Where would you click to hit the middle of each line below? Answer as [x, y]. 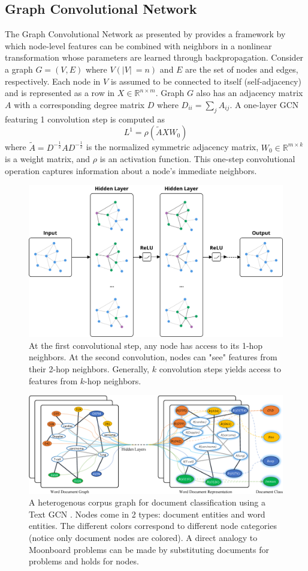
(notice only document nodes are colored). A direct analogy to [143, 538]
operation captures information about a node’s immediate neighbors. [131, 170]
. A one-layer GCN [264, 104]
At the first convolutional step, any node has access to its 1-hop [146, 345]
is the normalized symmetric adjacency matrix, [172, 147]
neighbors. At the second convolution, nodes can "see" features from [153, 357]
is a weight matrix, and [48, 159]
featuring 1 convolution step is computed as [85, 119]
